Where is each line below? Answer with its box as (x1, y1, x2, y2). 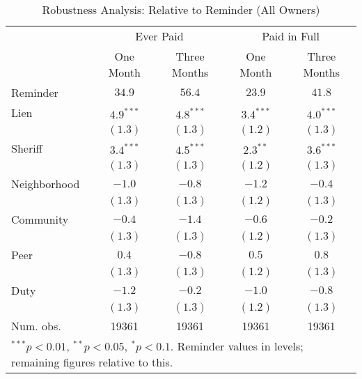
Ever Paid (135, 28, 184, 44)
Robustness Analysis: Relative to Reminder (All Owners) (42, 1, 320, 17)
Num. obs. (11, 318, 61, 334)
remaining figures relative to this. (11, 354, 173, 370)
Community (11, 211, 69, 227)
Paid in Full (262, 28, 320, 44)
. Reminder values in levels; (170, 338, 304, 354)
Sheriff (11, 140, 42, 156)
